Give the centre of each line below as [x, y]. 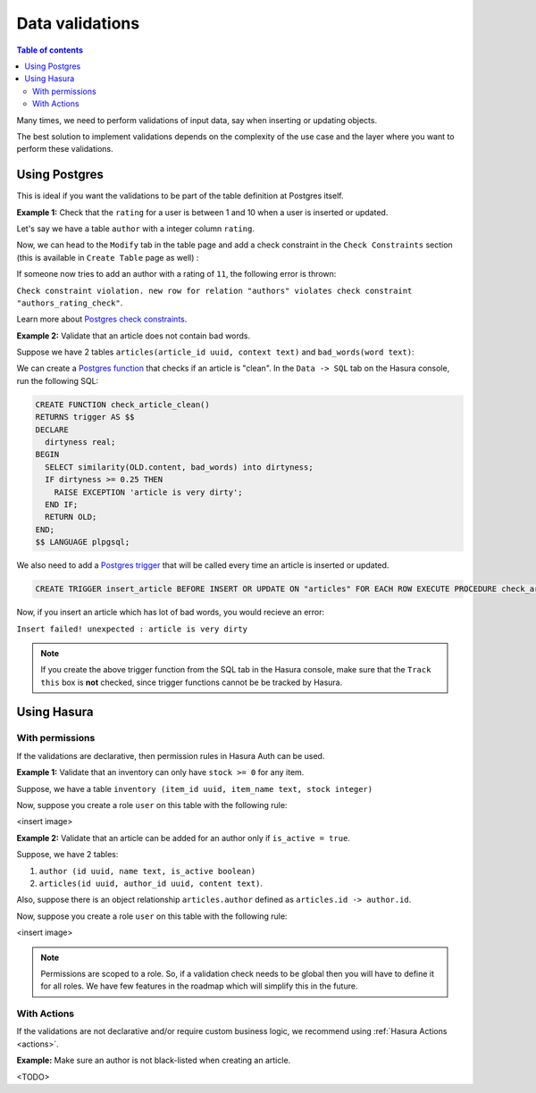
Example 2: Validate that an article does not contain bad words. [134, 336]
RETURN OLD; [71, 517]
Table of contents [50, 50]
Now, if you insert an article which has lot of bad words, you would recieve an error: [171, 613]
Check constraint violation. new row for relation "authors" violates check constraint [214, 291]
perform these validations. [65, 149]
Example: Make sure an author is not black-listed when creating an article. [154, 1060]
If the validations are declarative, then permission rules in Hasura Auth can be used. [171, 755]
